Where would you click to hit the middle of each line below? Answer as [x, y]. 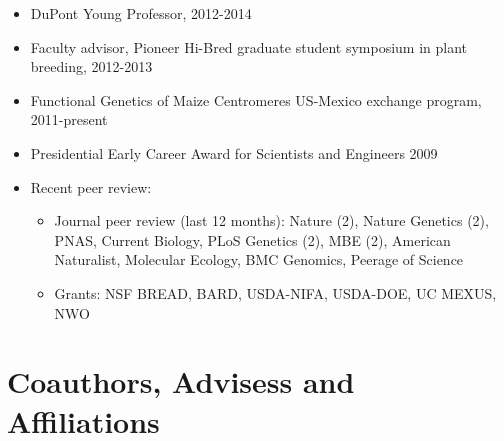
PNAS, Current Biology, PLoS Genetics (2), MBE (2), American [252, 239]
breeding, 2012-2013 [91, 66]
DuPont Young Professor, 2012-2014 [141, 13]
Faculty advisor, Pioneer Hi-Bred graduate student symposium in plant [249, 46]
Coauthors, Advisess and [181, 381]
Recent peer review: [91, 186]
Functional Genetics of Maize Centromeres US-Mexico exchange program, [256, 99]
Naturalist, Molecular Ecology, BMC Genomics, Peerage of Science [259, 259]
